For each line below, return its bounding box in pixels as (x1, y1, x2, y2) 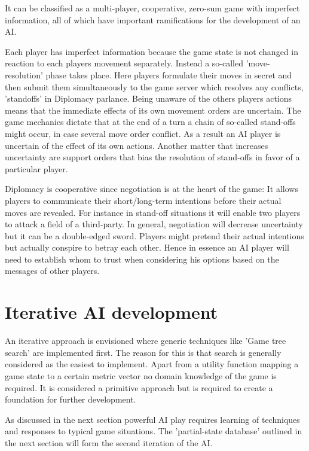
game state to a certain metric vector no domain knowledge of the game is (5, 369, 277, 382)
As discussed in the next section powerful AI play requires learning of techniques (5, 413, 300, 425)
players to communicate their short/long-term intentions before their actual (5, 194, 282, 206)
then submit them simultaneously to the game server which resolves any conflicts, (5, 80, 304, 93)
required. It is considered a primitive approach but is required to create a (5, 381, 273, 394)
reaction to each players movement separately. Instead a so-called (5, 57, 243, 69)
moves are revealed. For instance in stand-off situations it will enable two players (5, 206, 301, 218)
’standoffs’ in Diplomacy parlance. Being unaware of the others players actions (5, 92, 292, 105)
